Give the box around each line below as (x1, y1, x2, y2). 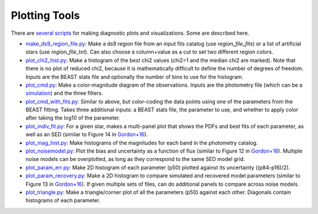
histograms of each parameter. (25, 197, 101, 204)
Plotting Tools (11, 9, 80, 22)
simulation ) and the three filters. (25, 90, 103, 97)
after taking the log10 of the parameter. (25, 114, 121, 121)
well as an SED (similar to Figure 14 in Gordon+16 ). (25, 131, 148, 138)
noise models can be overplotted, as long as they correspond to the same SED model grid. (25, 156, 246, 163)
